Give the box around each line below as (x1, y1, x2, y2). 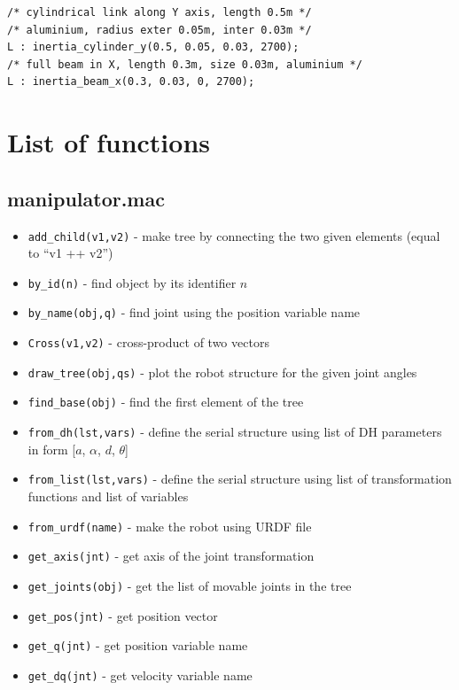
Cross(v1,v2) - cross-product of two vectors (27, 333, 269, 352)
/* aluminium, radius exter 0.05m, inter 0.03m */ (7, 23, 312, 36)
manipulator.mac (7, 184, 165, 212)
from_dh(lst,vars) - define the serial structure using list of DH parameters (27, 423, 442, 441)
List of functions (7, 124, 210, 160)
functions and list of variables (27, 486, 189, 505)
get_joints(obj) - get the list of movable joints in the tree (27, 576, 352, 594)
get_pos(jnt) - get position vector (27, 606, 218, 624)
